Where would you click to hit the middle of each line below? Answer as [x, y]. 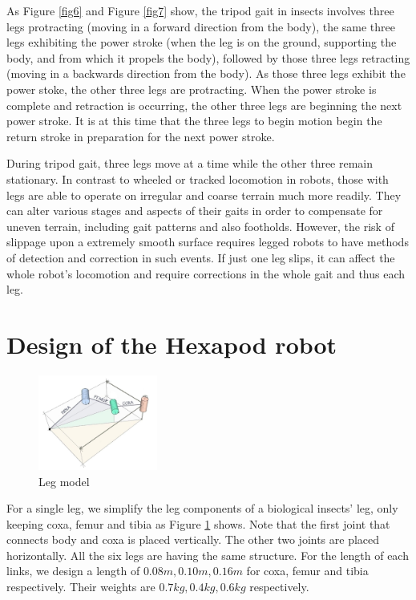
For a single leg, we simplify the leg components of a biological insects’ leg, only [202, 508]
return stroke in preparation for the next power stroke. [141, 136]
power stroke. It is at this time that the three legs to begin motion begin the [194, 121]
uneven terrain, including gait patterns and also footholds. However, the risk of [200, 226]
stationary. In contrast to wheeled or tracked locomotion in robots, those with [198, 178]
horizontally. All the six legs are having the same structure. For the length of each [208, 555]
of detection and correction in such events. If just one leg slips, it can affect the [201, 257]
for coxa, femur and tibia [307, 571]
